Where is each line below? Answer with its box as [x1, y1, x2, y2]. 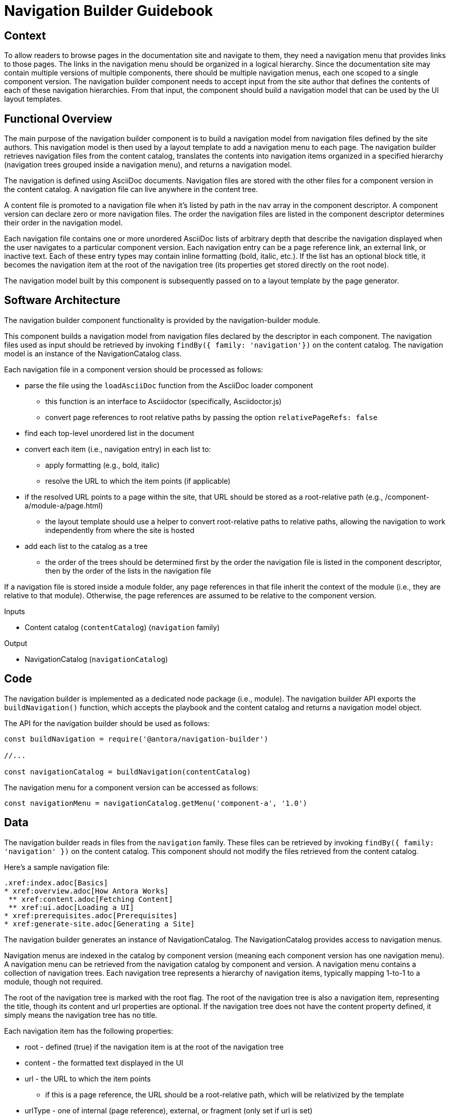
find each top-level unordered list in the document [25, 428, 195, 438]
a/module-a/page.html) [25, 501, 103, 510]
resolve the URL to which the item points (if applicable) [45, 476, 231, 485]
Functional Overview [4, 112, 113, 125]
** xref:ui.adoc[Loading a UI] [8, 903, 134, 912]
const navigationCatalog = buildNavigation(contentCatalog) [4, 767, 251, 776]
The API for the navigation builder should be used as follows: [4, 718, 210, 728]
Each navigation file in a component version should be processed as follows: [4, 365, 264, 374]
